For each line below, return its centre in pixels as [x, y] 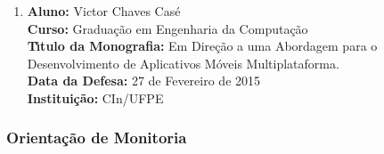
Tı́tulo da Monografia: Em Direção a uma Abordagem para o [202, 46]
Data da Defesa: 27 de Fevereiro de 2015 [144, 81]
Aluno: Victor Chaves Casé [104, 11]
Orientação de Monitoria [97, 138]
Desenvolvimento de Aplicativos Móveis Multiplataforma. [183, 63]
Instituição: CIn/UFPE [95, 97]
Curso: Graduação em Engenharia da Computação [167, 28]
